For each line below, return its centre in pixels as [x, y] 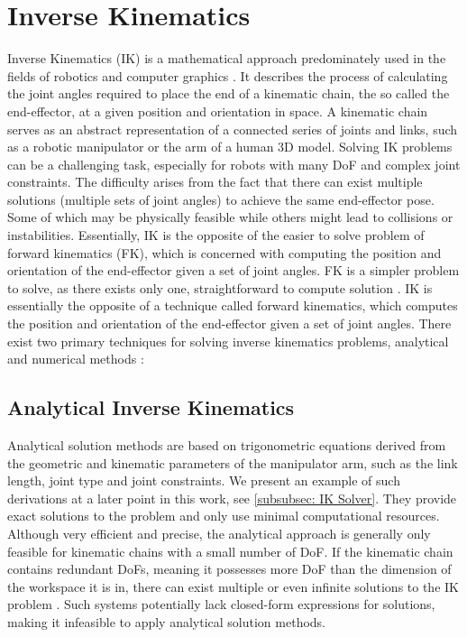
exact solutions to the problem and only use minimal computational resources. [224, 516]
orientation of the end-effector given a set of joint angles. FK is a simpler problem [233, 270]
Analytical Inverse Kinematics [151, 407]
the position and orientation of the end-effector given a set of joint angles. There [229, 323]
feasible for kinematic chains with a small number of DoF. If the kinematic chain [230, 551]
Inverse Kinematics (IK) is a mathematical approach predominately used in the [227, 58]
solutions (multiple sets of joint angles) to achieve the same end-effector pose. [221, 199]
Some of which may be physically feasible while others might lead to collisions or [230, 217]
